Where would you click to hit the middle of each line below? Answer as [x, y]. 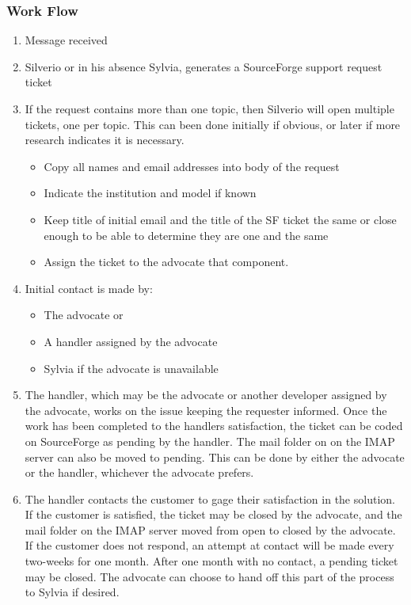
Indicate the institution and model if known [150, 193]
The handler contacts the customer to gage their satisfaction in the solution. [210, 498]
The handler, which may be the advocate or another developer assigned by [206, 395]
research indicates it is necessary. [105, 140]
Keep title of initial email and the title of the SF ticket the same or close [220, 219]
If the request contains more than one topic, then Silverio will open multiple [209, 108]
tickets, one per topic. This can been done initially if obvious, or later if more [213, 124]
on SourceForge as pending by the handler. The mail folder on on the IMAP [210, 441]
